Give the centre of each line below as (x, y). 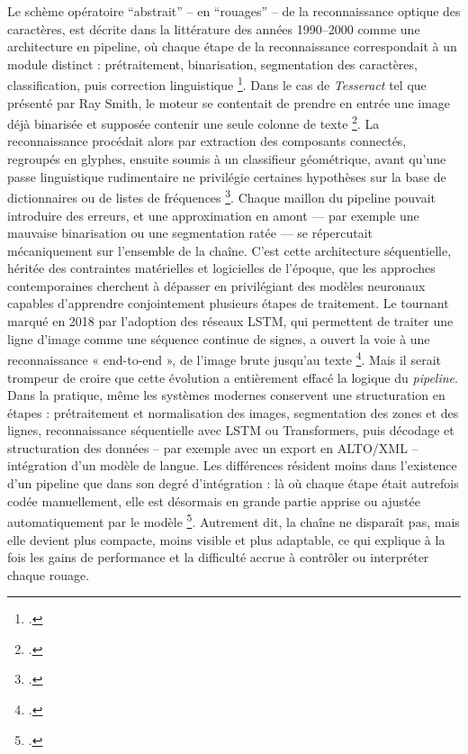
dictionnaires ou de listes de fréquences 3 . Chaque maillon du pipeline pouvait (222, 196)
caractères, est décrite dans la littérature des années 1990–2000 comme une (214, 28)
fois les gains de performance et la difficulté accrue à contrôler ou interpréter (218, 557)
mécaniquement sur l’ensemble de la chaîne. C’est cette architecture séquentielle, (229, 250)
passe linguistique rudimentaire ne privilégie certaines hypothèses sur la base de (227, 176)
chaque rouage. (49, 574)
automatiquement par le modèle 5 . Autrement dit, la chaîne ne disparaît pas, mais (234, 520)
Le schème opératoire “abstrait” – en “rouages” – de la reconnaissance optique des (234, 11)
